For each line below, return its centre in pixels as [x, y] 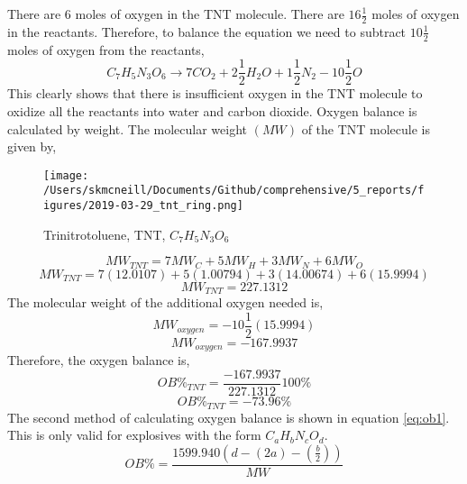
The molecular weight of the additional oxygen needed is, [165, 302]
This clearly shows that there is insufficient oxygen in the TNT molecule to [215, 93]
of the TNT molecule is [366, 128]
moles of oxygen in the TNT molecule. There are [210, 14]
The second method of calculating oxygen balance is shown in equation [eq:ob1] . [229, 417]
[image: [66, 175]
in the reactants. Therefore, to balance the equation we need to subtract [207, 31]
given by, [32, 146]
